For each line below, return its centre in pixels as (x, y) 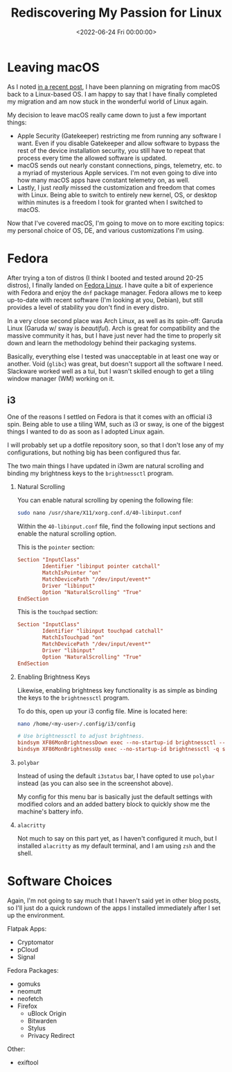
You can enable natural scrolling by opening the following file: (105, 500)
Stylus (37, 1028)
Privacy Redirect (51, 1036)
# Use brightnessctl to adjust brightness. (81, 736)
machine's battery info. (50, 811)
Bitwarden (42, 1021)
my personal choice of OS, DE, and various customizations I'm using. (106, 230)
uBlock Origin (47, 1013)
